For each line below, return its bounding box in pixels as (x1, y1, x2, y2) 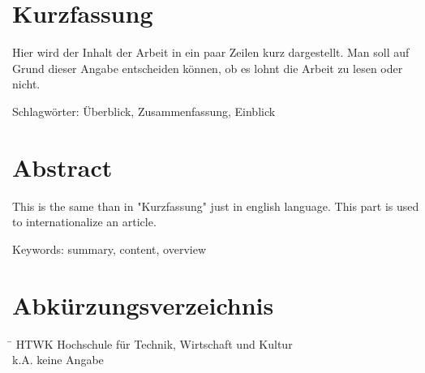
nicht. (12, 75, 41, 92)
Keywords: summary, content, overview (12, 240, 207, 257)
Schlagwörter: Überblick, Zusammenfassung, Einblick (12, 102, 276, 119)
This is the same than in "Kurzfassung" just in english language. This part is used (12, 197, 419, 214)
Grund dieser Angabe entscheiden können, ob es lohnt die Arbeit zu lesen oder (12, 59, 403, 76)
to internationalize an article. (12, 213, 157, 230)
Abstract (12, 150, 113, 183)
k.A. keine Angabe (12, 351, 104, 368)
